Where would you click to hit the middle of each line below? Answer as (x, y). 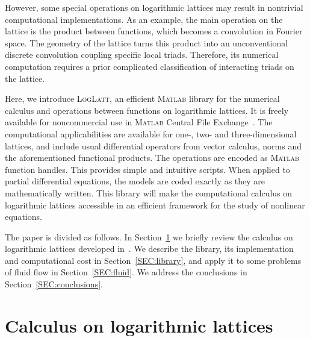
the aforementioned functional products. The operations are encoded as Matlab (152, 158)
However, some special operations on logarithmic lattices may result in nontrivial (154, 7)
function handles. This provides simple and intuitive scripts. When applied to (147, 169)
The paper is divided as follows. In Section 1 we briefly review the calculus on (149, 236)
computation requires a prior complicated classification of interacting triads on (150, 66)
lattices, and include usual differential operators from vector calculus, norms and (153, 145)
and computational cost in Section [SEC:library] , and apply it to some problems (153, 260)
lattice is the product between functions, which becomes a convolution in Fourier (154, 31)
